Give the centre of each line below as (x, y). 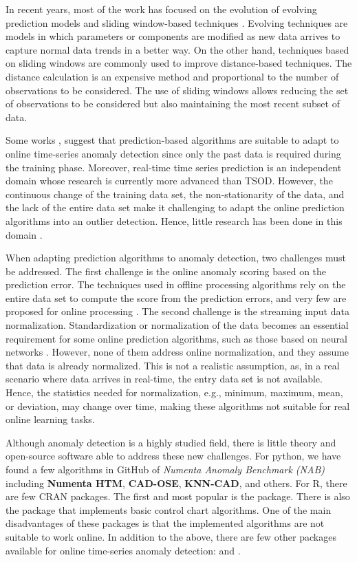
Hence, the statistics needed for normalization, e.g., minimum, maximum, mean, (174, 392)
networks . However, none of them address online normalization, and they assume (177, 352)
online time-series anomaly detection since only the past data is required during (173, 153)
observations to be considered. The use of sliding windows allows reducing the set (177, 90)
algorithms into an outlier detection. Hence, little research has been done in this (174, 220)
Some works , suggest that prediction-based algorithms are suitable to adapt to (172, 140)
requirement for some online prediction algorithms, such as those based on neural (176, 338)
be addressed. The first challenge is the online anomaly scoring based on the (166, 271)
